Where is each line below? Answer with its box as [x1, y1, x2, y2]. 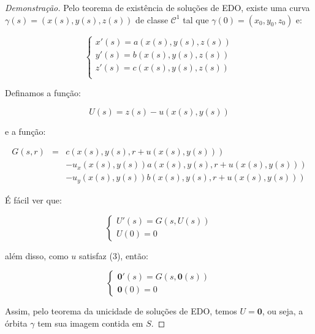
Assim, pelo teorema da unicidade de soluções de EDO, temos [5, 305, 237, 317]
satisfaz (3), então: [78, 249, 148, 262]
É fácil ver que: [5, 193, 62, 206]
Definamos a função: [5, 86, 81, 99]
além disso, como [5, 249, 69, 262]
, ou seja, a [262, 305, 303, 317]
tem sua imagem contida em [37, 316, 143, 329]
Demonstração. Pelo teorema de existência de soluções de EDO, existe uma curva [5, 1, 310, 13]
